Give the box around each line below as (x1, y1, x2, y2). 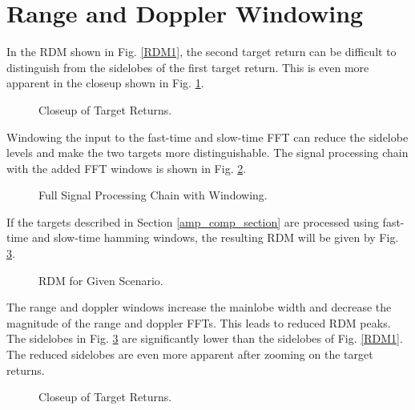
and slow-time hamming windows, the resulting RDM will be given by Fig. (31, 229, 399, 246)
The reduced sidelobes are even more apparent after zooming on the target (6, 346, 373, 363)
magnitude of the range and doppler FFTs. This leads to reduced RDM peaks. (6, 314, 391, 331)
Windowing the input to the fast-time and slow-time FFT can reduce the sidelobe (6, 128, 409, 145)
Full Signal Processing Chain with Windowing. (38, 187, 268, 203)
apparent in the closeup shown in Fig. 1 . (6, 74, 204, 91)
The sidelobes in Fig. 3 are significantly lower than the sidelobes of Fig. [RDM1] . (6, 330, 403, 347)
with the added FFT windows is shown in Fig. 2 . (6, 159, 247, 176)
